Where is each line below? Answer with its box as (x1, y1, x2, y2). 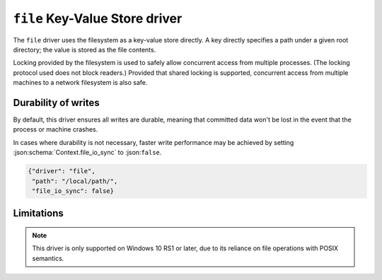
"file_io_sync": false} (32, 187, 115, 194)
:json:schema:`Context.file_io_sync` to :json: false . (13, 148, 162, 157)
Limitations (13, 207, 64, 219)
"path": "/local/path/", (32, 177, 118, 185)
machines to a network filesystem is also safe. (13, 78, 148, 87)
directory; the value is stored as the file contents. (13, 45, 156, 54)
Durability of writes (13, 96, 100, 109)
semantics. (32, 254, 64, 262)
